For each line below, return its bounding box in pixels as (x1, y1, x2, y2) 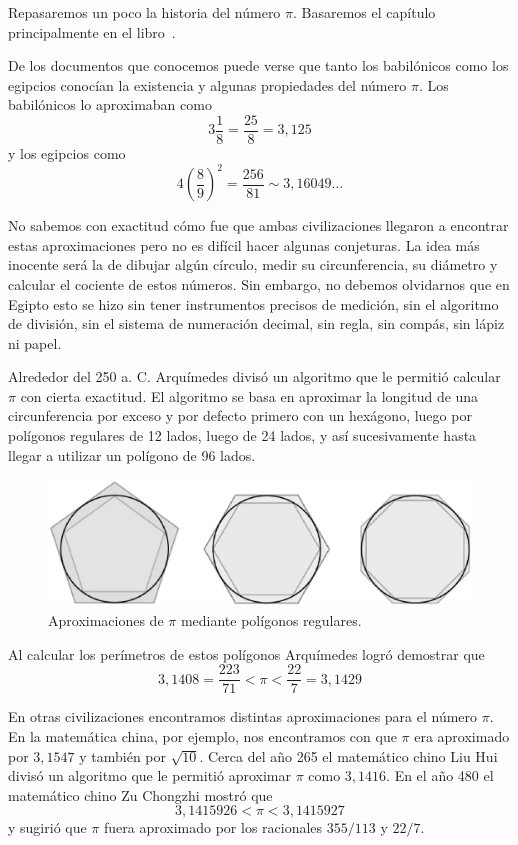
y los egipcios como (8, 143, 126, 164)
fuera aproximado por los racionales (103, 817, 323, 838)
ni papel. (8, 332, 62, 353)
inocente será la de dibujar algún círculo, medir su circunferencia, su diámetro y (8, 254, 498, 275)
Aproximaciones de (48, 610, 164, 631)
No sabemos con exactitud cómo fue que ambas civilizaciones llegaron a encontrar (8, 215, 509, 236)
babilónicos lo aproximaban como (8, 94, 212, 115)
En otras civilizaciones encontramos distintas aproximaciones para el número (8, 706, 478, 727)
